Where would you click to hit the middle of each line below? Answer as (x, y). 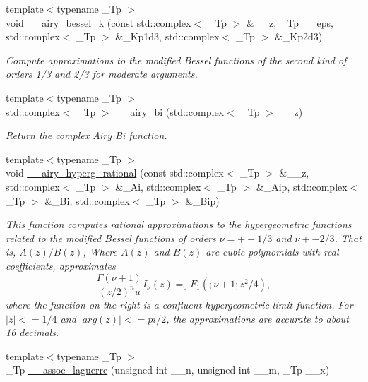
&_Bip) (202, 200)
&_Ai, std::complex (158, 186)
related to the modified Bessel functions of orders (111, 238)
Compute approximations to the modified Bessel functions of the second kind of (176, 60)
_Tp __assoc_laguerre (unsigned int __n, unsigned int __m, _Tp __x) (168, 370)
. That (348, 238)
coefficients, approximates (61, 265)
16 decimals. (32, 332)
